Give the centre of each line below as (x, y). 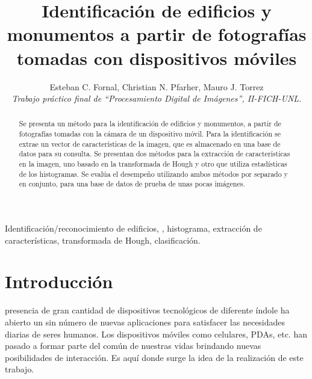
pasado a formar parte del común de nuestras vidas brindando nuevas (133, 346)
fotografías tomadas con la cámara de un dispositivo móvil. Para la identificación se (150, 134)
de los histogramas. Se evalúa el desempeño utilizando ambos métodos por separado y (153, 174)
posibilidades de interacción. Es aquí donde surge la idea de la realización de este (154, 357)
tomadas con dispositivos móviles (157, 57)
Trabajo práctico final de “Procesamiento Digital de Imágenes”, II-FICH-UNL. (157, 98)
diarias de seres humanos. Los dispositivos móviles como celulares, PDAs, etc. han (156, 334)
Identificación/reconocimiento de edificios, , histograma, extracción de (133, 228)
